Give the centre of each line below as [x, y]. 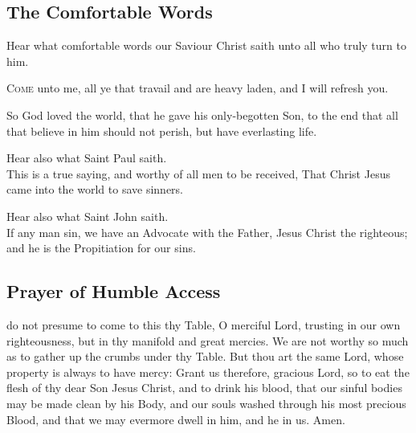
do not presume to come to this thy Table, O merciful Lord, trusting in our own [204, 324]
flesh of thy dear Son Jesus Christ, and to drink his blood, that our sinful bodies [204, 388]
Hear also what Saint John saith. [88, 216]
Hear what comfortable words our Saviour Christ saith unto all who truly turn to [206, 45]
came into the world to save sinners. [95, 189]
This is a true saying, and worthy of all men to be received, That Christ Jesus [198, 173]
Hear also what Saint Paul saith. [87, 158]
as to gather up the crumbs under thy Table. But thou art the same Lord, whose [205, 356]
